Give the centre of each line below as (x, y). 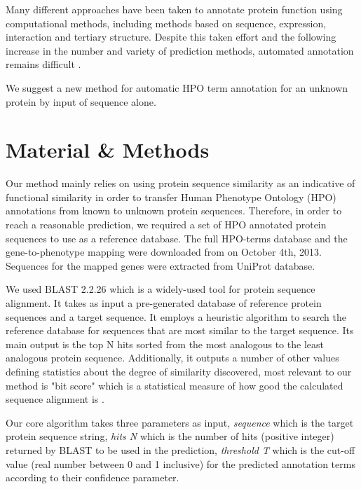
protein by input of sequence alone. (81, 101)
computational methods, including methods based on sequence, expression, (166, 23)
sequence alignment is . (55, 399)
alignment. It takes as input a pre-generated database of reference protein (164, 303)
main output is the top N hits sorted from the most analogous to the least (165, 344)
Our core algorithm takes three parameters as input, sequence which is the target (180, 422)
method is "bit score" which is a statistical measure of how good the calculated (175, 385)
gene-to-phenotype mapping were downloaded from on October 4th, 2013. (164, 252)
